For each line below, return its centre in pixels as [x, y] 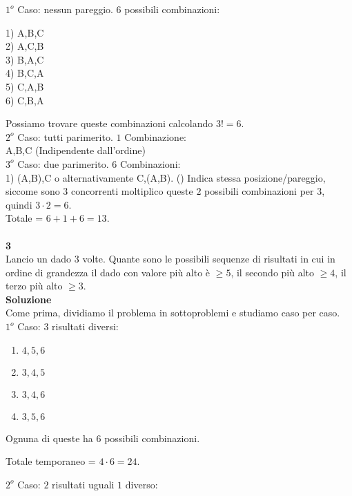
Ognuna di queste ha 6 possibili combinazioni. [103, 438]
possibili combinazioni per [259, 191]
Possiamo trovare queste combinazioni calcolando [109, 123]
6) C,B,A [25, 100]
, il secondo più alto [273, 272]
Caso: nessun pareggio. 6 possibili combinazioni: [119, 9]
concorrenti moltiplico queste [132, 191]
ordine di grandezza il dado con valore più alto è [108, 272]
